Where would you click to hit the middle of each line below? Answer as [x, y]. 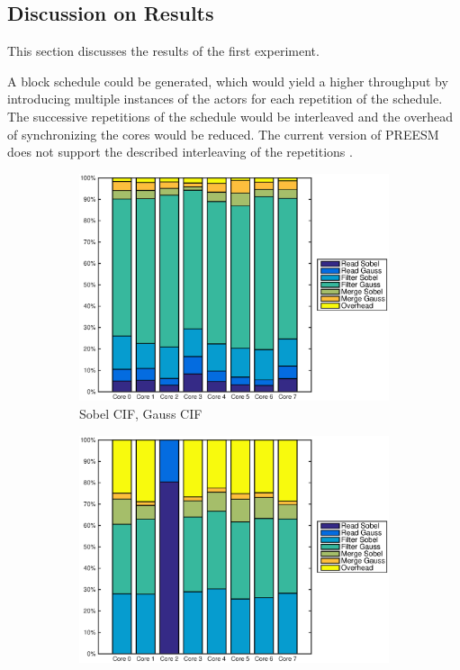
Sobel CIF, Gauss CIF [141, 413]
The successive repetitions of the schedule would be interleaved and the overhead [230, 116]
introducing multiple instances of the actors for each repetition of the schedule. [225, 99]
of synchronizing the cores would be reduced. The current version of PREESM [223, 134]
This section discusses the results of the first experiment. [163, 51]
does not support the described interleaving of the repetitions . [180, 152]
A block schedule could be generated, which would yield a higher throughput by [228, 81]
